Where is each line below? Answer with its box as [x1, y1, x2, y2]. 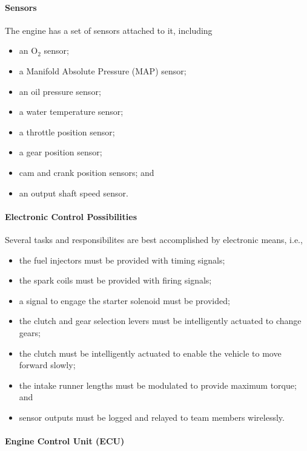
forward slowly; [19, 359, 76, 371]
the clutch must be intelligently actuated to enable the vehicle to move [19, 346, 282, 359]
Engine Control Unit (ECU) [5, 435, 125, 447]
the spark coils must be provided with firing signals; [19, 274, 212, 287]
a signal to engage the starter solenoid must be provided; [19, 294, 230, 307]
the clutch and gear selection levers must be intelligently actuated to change [19, 314, 302, 327]
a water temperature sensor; [19, 105, 124, 118]
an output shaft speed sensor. [19, 186, 128, 199]
